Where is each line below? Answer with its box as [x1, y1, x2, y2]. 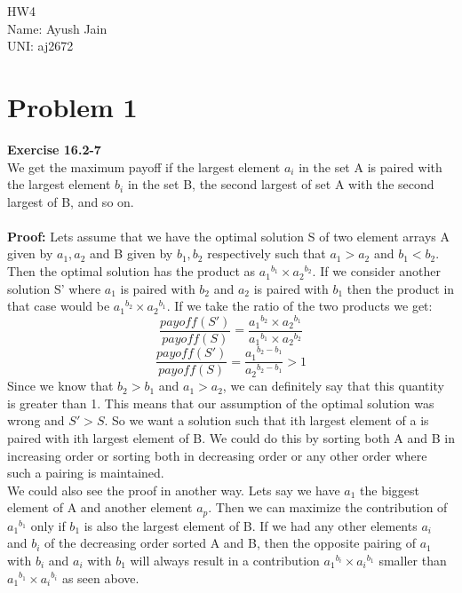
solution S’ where [7, 279, 101, 297]
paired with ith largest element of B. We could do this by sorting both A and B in [7, 428, 455, 447]
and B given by [90, 244, 173, 263]
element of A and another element [7, 498, 193, 517]
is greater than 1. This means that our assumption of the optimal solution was [7, 393, 434, 412]
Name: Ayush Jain [7, 19, 108, 37]
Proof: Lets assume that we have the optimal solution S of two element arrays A [7, 226, 450, 245]
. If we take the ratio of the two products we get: [166, 296, 433, 315]
